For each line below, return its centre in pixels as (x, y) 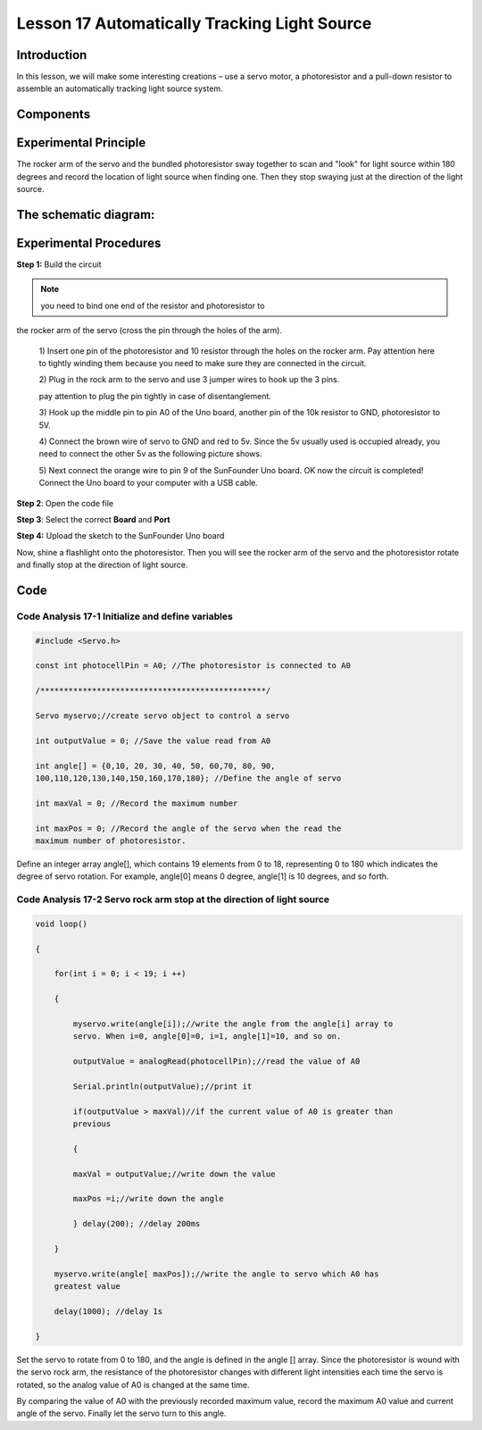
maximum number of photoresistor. (111, 840)
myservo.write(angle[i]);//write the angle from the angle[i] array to (233, 1024)
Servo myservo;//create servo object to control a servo (162, 716)
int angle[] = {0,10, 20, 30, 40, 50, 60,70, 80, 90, (155, 765)
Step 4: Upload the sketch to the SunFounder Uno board (120, 536)
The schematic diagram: (86, 214)
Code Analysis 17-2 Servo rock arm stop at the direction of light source (173, 899)
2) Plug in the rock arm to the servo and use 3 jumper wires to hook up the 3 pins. (189, 380)
